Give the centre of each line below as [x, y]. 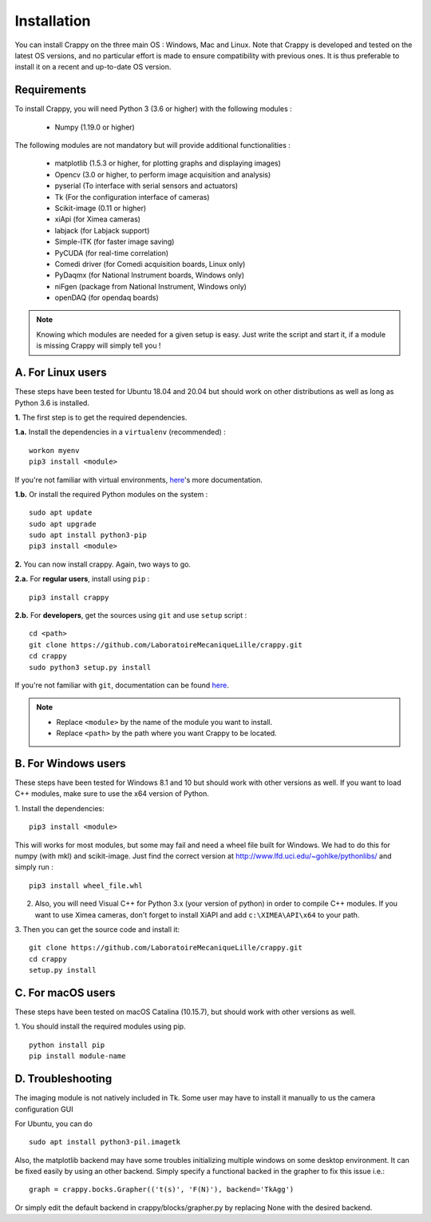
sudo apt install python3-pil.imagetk [105, 1142]
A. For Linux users [61, 373]
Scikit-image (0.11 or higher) [101, 208]
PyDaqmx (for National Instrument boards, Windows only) [150, 275]
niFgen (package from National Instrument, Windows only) [151, 286]
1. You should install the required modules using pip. [101, 1026]
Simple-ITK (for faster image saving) [115, 242]
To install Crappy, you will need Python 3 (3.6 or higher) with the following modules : [154, 109]
